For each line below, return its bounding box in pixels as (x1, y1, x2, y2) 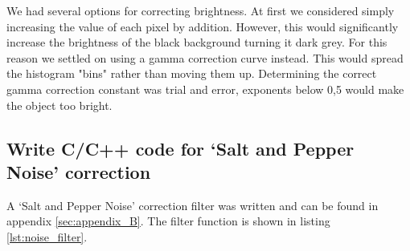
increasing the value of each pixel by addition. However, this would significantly (6, 18, 399, 34)
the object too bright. (6, 96, 113, 113)
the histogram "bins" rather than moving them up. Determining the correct (6, 65, 377, 82)
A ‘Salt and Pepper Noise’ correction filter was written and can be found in (6, 196, 379, 213)
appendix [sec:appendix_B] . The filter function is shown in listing (6, 213, 330, 229)
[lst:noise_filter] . (6, 228, 88, 245)
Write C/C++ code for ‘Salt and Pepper (6, 136, 355, 160)
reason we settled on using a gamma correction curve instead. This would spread (6, 49, 404, 66)
